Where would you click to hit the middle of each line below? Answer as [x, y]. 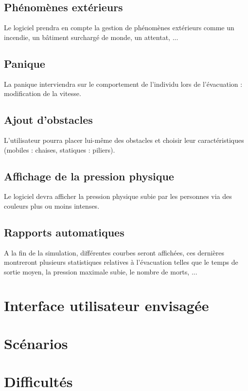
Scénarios [36, 343]
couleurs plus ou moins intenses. [52, 205]
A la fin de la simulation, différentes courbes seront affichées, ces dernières [114, 252]
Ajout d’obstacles [48, 120]
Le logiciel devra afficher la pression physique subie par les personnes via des [118, 196]
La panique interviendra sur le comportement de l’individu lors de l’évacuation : [123, 84]
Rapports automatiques [64, 232]
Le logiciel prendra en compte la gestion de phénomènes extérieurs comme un [119, 28]
